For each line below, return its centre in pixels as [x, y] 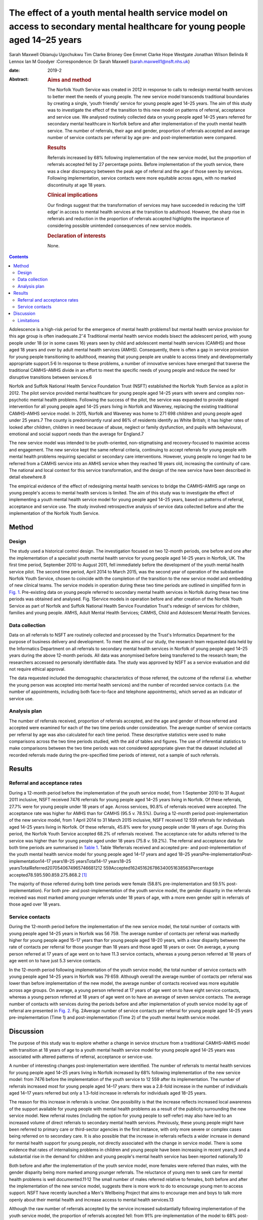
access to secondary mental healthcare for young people [127, 26]
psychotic [19, 400]
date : [14, 70]
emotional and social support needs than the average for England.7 [76, 434]
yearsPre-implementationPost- [222, 854]
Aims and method [69, 80]
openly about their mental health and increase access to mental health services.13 [91, 1200]
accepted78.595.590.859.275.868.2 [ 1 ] [48, 875]
